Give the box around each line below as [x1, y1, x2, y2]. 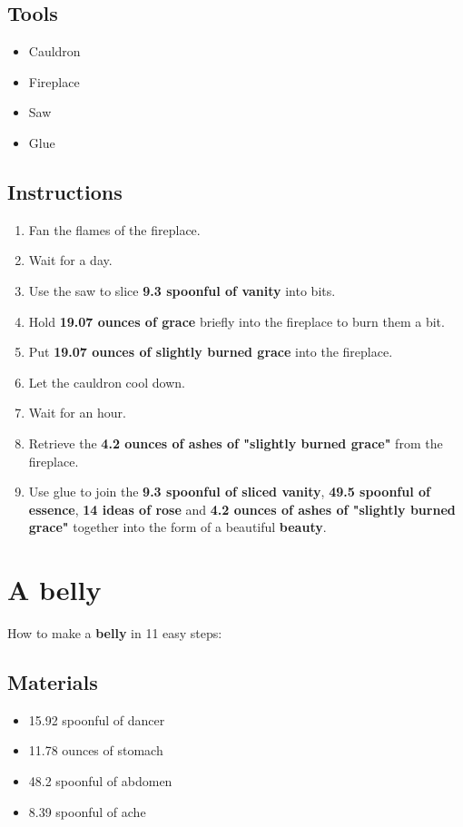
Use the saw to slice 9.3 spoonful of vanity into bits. [28, 281, 336, 300]
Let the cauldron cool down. [28, 372, 185, 391]
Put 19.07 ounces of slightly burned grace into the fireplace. [28, 342, 393, 361]
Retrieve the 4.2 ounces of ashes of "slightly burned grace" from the [28, 433, 443, 452]
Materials [7, 668, 98, 696]
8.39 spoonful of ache [28, 802, 146, 821]
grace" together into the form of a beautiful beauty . [28, 517, 327, 537]
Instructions [7, 177, 123, 205]
